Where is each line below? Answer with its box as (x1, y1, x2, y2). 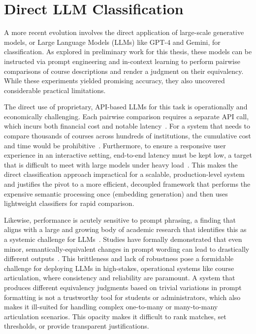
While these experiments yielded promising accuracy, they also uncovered (4, 75, 225, 86)
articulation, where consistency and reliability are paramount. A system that (4, 272, 235, 283)
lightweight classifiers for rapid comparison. (4, 198, 134, 208)
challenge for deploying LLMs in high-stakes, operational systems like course (4, 263, 234, 273)
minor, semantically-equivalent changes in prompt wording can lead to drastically (4, 243, 250, 254)
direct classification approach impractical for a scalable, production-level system (4, 169, 245, 179)
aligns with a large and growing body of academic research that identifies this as (4, 224, 247, 234)
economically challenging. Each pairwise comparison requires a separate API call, (4, 111, 249, 121)
